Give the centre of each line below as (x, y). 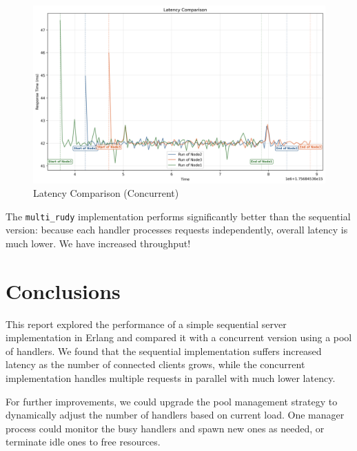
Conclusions (63, 290)
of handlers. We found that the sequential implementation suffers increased (164, 351)
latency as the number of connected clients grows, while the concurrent (155, 364)
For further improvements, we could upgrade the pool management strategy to (172, 401)
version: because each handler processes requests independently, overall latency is (177, 230)
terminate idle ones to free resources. (83, 442)
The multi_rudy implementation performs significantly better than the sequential (178, 216)
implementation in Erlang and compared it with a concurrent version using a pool (179, 337)
